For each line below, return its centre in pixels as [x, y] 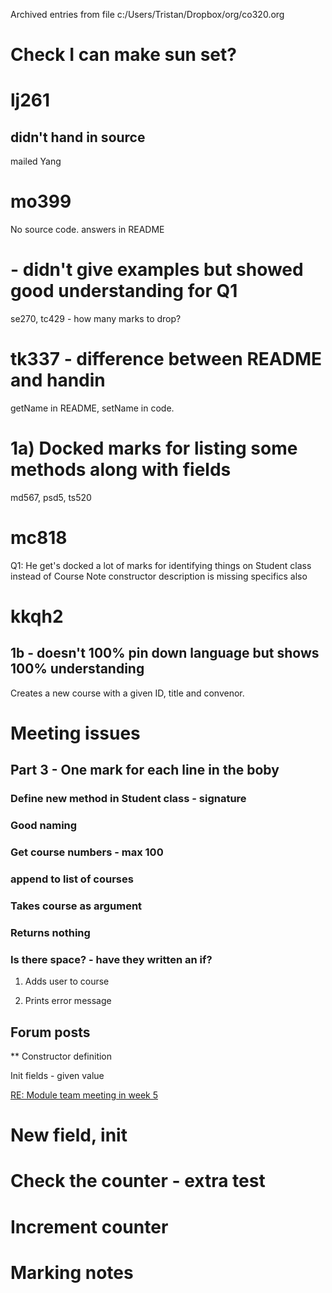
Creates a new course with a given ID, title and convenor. [127, 693]
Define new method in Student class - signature [128, 799]
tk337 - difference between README [166, 359]
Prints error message [68, 1001]
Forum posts [50, 1032]
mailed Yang [36, 161]
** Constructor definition [61, 1056]
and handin [58, 380]
